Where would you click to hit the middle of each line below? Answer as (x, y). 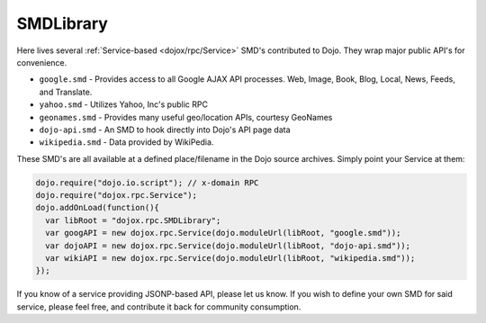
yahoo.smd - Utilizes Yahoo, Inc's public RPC (124, 104)
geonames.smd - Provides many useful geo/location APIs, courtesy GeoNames (186, 117)
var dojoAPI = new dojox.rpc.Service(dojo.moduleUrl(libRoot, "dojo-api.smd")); (228, 246)
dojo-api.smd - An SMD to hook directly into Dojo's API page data (165, 130)
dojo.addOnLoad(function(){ (97, 208)
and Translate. (66, 92)
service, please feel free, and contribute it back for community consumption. (159, 307)
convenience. (42, 62)
